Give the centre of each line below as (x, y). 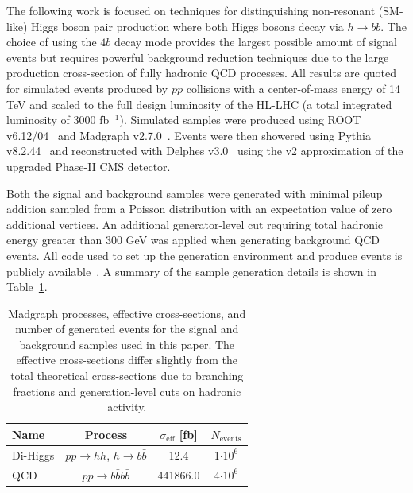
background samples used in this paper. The (127, 344)
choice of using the (52, 42)
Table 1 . (27, 287)
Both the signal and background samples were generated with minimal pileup (195, 193)
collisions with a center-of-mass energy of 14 (293, 88)
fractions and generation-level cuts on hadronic (127, 391)
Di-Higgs (33, 454)
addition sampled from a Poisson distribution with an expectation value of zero (199, 209)
